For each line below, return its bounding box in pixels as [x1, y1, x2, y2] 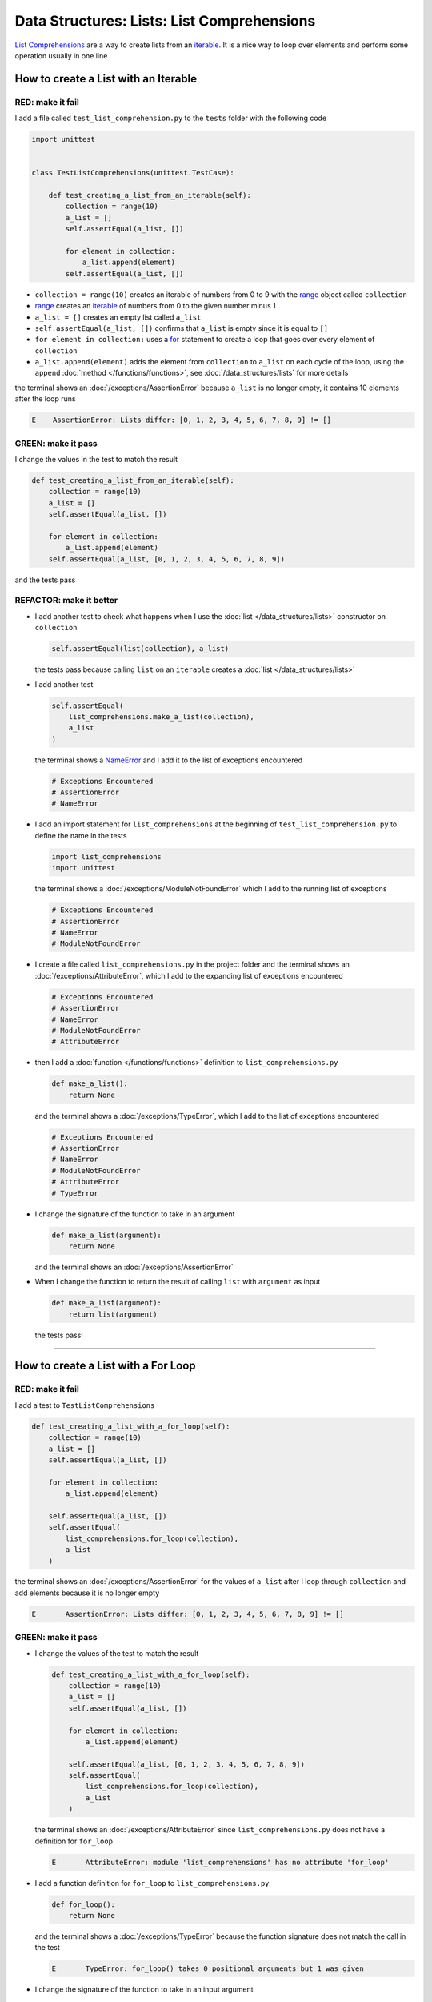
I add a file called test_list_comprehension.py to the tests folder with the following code [14, 113, 327, 123]
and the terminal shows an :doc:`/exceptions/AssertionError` [34, 1262, 234, 1272]
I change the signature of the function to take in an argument [34, 1209, 235, 1219]
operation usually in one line [14, 50, 108, 60]
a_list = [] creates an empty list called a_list [34, 312, 202, 322]
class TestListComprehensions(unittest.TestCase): [31, 168, 235, 178]
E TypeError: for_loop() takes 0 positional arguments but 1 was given [51, 1964, 364, 1973]
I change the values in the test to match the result [14, 454, 178, 464]
